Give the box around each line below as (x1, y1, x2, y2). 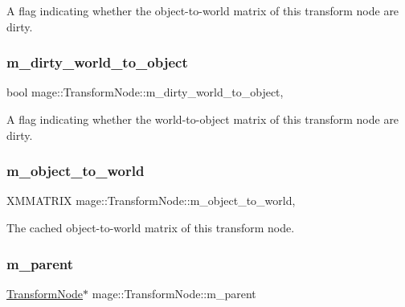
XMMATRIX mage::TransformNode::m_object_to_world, (6, 192, 296, 209)
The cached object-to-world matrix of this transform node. (6, 219, 295, 235)
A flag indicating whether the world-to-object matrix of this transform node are (6, 111, 399, 127)
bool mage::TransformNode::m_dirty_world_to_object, (6, 84, 284, 100)
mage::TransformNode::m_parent (92, 284, 256, 301)
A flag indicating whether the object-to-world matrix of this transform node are (6, 2, 399, 18)
